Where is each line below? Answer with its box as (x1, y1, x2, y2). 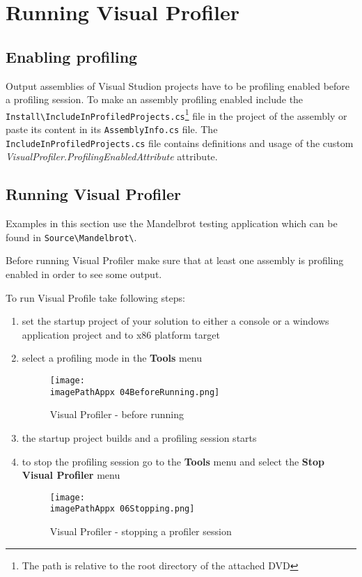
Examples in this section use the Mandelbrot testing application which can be (6, 216, 338, 231)
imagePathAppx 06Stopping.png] (49, 504, 195, 514)
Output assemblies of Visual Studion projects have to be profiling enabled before (6, 78, 350, 93)
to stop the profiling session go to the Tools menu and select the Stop (22, 454, 325, 468)
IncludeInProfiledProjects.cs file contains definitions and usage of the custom (6, 135, 354, 150)
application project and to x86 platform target (22, 327, 220, 341)
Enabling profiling (6, 45, 138, 67)
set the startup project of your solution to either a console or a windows (22, 314, 329, 328)
